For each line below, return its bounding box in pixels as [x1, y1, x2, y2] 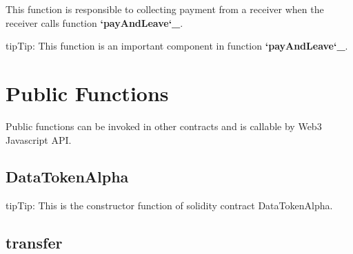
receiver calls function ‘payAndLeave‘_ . [6, 15, 183, 30]
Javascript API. [6, 132, 72, 147]
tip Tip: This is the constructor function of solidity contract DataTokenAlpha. [6, 198, 333, 213]
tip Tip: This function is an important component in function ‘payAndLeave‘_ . [6, 39, 348, 53]
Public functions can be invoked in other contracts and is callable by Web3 [6, 118, 322, 133]
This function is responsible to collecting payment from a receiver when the [6, 2, 324, 16]
